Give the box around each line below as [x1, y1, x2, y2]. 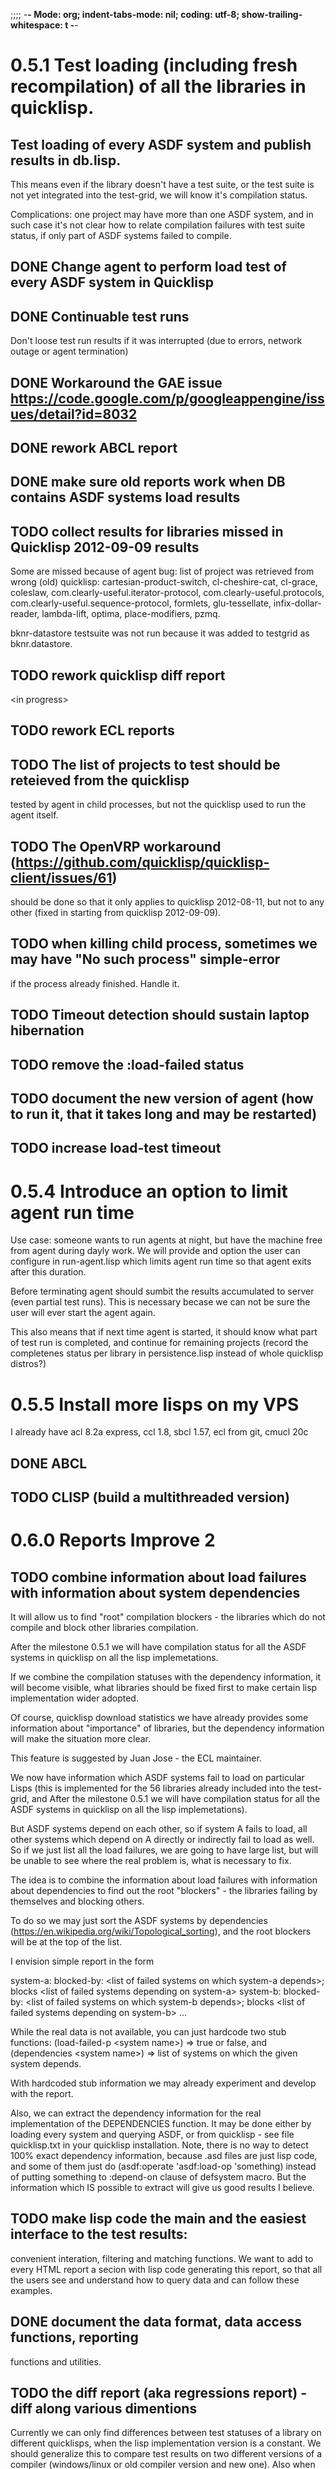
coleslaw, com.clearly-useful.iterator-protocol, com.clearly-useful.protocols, [10, 587, 325, 599]
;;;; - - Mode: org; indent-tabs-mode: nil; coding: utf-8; [10, 9, 240, 20]
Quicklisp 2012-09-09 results [10, 539, 200, 556]
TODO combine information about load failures [10, 1569, 307, 1586]
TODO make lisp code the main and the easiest [10, 2210, 307, 2228]
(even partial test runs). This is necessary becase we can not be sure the [10, 1296, 311, 1308]
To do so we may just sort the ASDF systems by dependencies [10, 1915, 268, 1927]
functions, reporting [10, 2329, 139, 2346]
